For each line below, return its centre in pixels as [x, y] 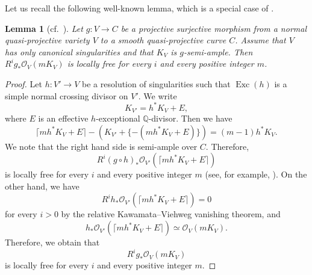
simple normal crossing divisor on [67, 95]
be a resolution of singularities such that [156, 83]
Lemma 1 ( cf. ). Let [44, 28]
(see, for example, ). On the [256, 174]
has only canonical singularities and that [79, 51]
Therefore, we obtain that [52, 242]
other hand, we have [42, 186]
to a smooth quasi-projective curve [163, 40]
